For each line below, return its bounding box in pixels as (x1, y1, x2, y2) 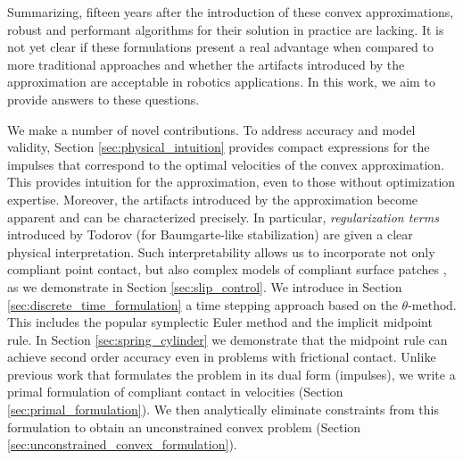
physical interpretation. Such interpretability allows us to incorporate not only (7, 242, 435, 261)
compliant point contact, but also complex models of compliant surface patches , (7, 260, 447, 279)
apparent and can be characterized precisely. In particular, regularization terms (7, 207, 439, 226)
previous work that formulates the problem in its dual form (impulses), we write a (7, 364, 456, 383)
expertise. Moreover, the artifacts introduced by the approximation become (7, 189, 418, 208)
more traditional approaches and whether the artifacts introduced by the (7, 54, 405, 73)
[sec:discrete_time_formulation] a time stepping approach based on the (7, 295, 398, 314)
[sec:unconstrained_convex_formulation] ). (7, 435, 237, 454)
